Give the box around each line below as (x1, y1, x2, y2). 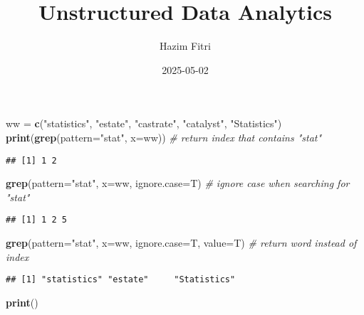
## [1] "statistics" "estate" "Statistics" (6, 274, 236, 285)
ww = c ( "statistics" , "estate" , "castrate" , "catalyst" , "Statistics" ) (6, 116, 282, 131)
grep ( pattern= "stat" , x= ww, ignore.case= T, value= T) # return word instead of (6, 235, 357, 250)
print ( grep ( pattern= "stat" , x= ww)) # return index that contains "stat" (6, 129, 322, 144)
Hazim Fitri (160, 38, 211, 53)
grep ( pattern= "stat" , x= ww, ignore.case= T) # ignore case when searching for (6, 176, 350, 191)
